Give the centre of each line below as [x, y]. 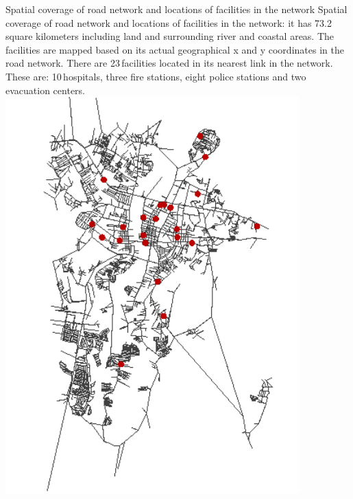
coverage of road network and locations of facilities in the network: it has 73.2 [169, 22]
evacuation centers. [45, 90]
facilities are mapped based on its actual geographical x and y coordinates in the [175, 49]
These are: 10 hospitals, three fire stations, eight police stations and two [156, 76]
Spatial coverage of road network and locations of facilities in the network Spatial [176, 9]
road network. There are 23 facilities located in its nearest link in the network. [169, 63]
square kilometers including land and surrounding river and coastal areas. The [170, 36]
